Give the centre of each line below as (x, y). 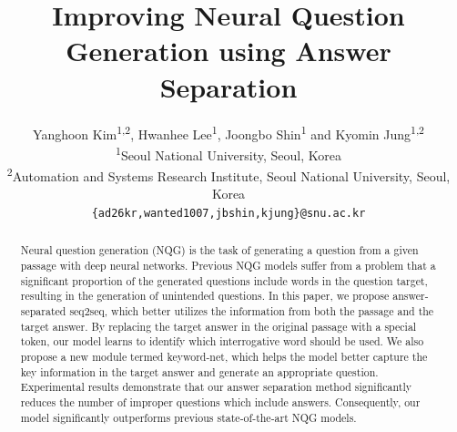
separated (43, 310)
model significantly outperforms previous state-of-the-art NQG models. (188, 417)
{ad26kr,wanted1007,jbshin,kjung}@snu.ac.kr (228, 213)
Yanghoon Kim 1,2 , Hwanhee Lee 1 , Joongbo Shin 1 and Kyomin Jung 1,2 (228, 132)
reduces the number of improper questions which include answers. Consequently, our (220, 401)
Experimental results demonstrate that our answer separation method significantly (216, 387)
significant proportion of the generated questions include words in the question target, (224, 280)
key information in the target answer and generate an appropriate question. (199, 371)
